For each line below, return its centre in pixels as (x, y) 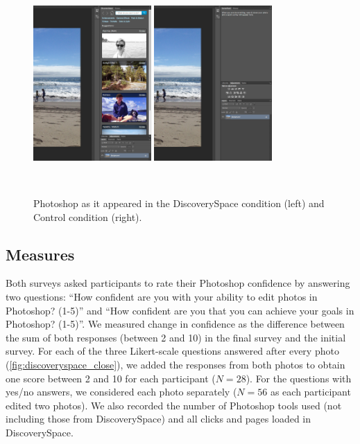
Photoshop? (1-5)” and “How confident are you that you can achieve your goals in (180, 310)
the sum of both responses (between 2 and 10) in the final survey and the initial (176, 337)
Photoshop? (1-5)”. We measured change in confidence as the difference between (175, 324)
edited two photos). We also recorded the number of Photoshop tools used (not (174, 405)
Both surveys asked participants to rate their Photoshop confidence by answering (178, 283)
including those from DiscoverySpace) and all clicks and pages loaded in (158, 419)
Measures (40, 254)
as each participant (310, 392)
